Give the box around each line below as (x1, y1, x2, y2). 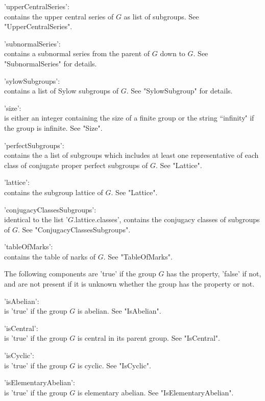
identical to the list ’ (4, 214, 68, 225)
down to (160, 48, 185, 59)
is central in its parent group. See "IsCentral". (77, 333, 220, 343)
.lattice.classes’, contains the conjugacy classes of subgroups (73, 214, 260, 225)
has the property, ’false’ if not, (166, 268, 261, 279)
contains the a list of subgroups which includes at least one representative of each (4, 150, 259, 160)
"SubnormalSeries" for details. (4, 58, 97, 68)
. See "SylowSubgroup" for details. (126, 85, 233, 96)
